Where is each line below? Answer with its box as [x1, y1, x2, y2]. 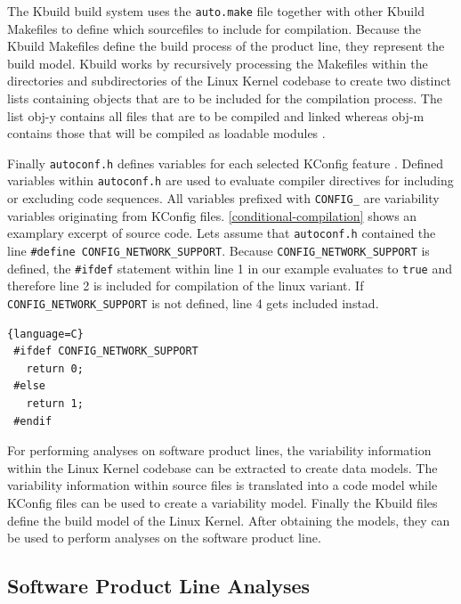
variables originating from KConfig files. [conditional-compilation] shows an [7, 206, 417, 224]
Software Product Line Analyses [7, 572, 311, 600]
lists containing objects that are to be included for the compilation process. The [7, 89, 442, 108]
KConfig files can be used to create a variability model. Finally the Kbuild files [7, 493, 438, 511]
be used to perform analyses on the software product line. [7, 528, 321, 547]
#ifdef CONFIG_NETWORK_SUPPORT [13, 345, 198, 358]
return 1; [26, 396, 84, 410]
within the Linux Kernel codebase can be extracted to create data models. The [7, 458, 438, 477]
